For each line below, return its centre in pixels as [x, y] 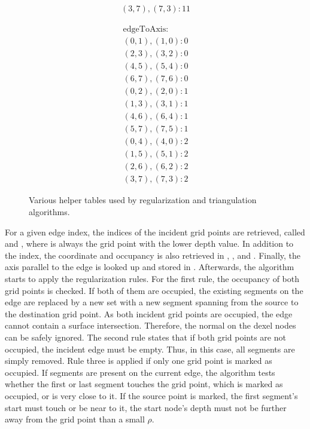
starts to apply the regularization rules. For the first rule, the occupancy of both [152, 278]
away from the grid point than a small [75, 419]
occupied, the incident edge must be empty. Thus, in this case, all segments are [150, 349]
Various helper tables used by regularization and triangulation [143, 200]
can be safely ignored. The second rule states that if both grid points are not [145, 337]
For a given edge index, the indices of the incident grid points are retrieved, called [155, 232]
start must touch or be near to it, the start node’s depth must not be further [146, 407]
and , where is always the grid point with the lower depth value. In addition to [149, 243]
